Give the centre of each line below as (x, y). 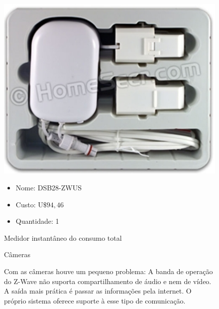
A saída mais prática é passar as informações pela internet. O (98, 291)
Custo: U (29, 204)
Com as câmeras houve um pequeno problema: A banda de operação (109, 271)
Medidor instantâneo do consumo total (63, 237)
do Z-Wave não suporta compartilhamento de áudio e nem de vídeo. (108, 281)
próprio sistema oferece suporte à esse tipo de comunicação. (95, 300)
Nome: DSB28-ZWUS (49, 187)
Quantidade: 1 (37, 221)
